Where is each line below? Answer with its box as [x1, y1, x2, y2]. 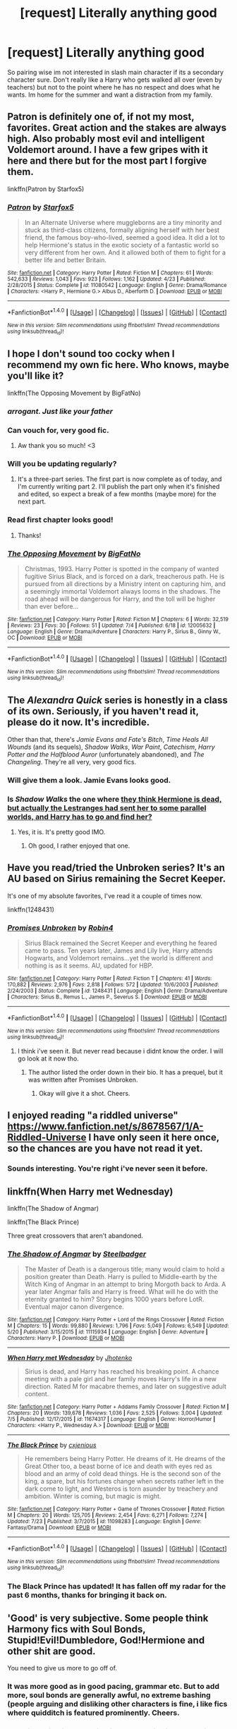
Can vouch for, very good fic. [7, 425, 109, 435]
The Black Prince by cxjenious [7, 1441, 97, 1450]
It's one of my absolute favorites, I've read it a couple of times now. [7, 891, 202, 900]
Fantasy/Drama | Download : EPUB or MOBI [7, 1525, 111, 1532]
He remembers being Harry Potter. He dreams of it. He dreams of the [24, 1455, 226, 1463]
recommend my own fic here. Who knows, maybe [7, 359, 229, 371]
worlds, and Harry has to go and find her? [7, 812, 153, 821]
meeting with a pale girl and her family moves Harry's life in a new [24, 1375, 217, 1383]
